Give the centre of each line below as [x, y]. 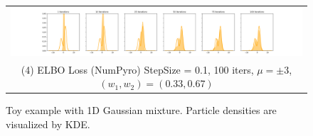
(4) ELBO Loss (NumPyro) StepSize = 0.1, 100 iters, [137, 69]
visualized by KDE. [48, 124]
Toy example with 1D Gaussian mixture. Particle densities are [141, 110]
